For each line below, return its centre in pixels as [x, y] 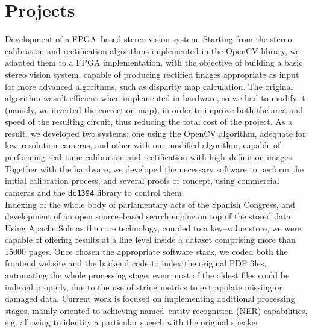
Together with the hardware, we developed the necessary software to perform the [154, 168]
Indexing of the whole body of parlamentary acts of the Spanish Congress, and [150, 204]
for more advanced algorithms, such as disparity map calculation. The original [149, 86]
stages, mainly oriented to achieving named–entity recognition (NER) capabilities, [156, 310]
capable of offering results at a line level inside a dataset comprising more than [150, 240]
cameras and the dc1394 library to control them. [95, 192]
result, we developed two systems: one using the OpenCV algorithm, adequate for [155, 133]
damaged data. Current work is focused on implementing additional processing [150, 299]
